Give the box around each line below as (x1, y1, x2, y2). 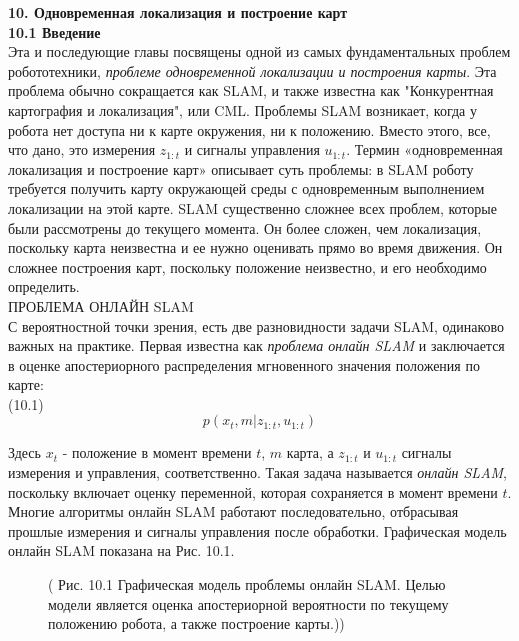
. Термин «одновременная (346, 139, 503, 160)
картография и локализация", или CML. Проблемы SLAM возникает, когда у (8, 99, 477, 120)
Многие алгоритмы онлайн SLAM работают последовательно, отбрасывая (8, 501, 459, 522)
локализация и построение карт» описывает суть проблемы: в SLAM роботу (8, 158, 474, 179)
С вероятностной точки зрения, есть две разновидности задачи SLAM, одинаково (8, 315, 505, 336)
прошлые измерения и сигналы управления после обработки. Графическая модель (8, 520, 507, 541)
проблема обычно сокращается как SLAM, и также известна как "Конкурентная (8, 80, 494, 101)
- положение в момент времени (62, 442, 252, 463)
